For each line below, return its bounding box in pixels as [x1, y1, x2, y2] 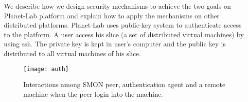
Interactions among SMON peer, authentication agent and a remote [23, 79, 226, 89]
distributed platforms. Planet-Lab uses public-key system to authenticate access [4, 20, 242, 30]
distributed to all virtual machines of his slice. [4, 48, 141, 58]
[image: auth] [23, 65, 69, 73]
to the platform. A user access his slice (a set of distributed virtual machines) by [4, 29, 244, 39]
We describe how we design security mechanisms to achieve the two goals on [4, 1, 231, 11]
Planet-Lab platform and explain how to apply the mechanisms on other [4, 10, 220, 20]
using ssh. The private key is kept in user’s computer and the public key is [4, 39, 226, 49]
